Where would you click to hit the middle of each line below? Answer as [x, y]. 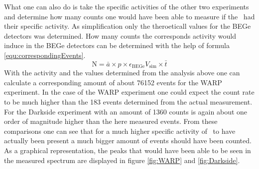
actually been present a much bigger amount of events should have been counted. [128, 141]
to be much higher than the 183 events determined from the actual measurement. [128, 102]
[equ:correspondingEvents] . [45, 55]
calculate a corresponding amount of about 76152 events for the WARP [113, 82]
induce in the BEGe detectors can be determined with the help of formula [117, 45]
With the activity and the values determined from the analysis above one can [122, 73]
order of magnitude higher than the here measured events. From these [111, 121]
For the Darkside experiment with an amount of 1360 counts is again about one [126, 111]
